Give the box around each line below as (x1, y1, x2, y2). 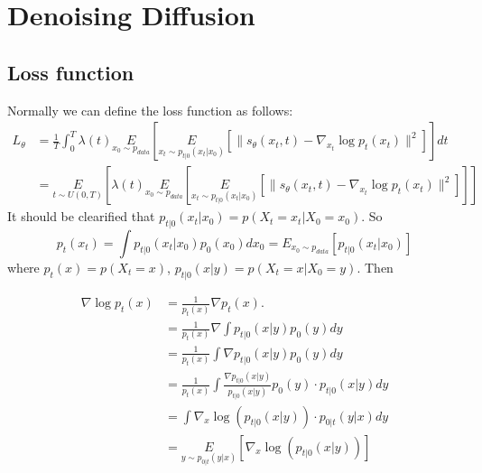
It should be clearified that (7, 207, 155, 226)
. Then (357, 258, 394, 277)
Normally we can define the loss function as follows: (7, 100, 293, 119)
